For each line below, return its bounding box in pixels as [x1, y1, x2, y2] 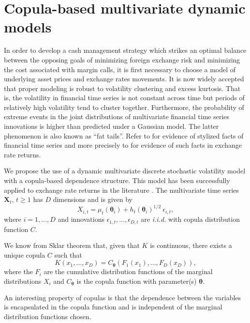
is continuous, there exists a [150, 240, 232, 250]
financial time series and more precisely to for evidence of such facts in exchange [4, 140, 242, 150]
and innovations [58, 214, 104, 224]
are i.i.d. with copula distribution [141, 214, 240, 224]
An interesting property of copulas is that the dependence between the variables [4, 292, 241, 302]
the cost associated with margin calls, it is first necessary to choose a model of [4, 64, 236, 74]
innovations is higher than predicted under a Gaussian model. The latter [4, 121, 219, 131]
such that [54, 249, 82, 260]
